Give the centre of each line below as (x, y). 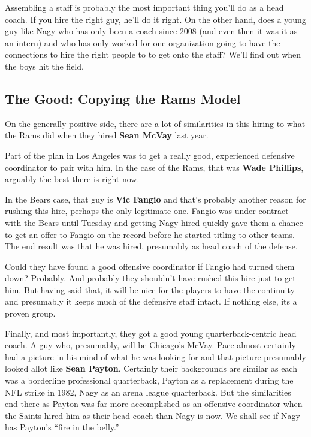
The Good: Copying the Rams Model (123, 98)
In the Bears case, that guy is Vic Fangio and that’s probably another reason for (155, 199)
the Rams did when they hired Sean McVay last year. (107, 135)
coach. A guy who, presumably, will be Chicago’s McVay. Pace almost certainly (150, 345)
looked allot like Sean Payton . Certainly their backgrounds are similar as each (151, 368)
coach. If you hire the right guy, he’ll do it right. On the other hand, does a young (155, 19)
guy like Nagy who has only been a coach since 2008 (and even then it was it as (151, 31)
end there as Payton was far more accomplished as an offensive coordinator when (154, 404)
